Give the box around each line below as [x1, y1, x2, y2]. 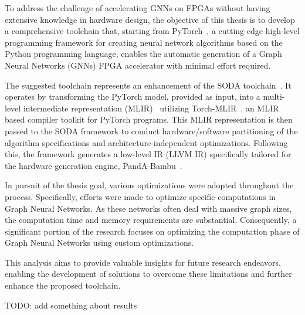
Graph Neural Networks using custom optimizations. [5, 236, 194, 249]
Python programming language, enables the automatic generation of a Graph [5, 48, 282, 60]
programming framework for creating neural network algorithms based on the [5, 36, 283, 48]
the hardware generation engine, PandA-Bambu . [5, 159, 182, 171]
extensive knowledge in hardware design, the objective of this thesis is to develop [5, 13, 295, 25]
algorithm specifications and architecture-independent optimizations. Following [5, 136, 288, 148]
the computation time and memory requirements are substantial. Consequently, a [5, 214, 297, 226]
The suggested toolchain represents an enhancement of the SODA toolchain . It [5, 79, 292, 91]
